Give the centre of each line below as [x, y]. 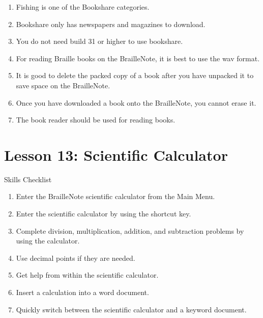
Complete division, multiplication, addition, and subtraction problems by [130, 230]
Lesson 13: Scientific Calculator [116, 154]
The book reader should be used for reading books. [96, 120]
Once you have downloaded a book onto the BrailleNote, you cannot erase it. [136, 102]
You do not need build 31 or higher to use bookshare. [99, 41]
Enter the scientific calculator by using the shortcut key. [104, 214]
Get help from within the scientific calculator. [87, 275]
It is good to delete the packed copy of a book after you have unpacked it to [135, 75]
